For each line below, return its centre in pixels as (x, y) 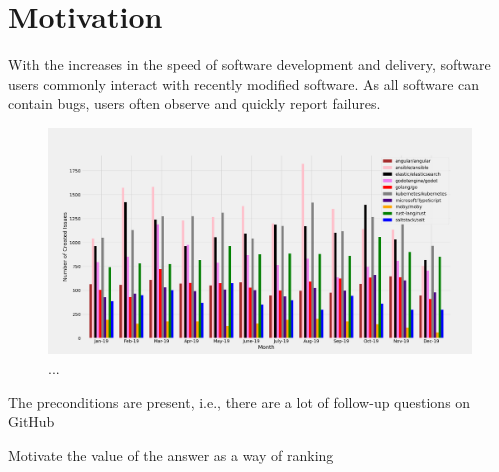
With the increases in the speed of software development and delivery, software (249, 64)
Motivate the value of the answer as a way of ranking (171, 454)
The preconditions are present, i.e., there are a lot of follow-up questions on (239, 401)
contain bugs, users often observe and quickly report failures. (194, 103)
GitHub (31, 421)
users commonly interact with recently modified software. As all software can (244, 83)
